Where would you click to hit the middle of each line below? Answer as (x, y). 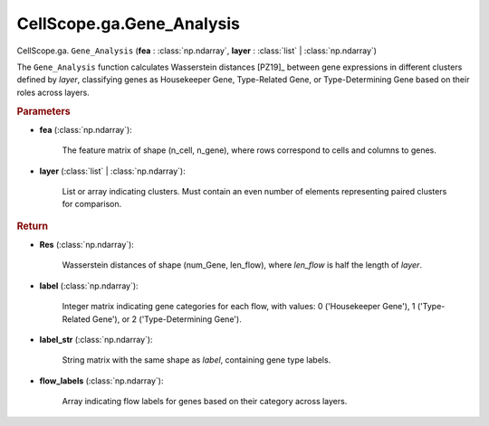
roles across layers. (53, 92)
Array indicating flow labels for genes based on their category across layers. (205, 402)
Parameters (44, 111)
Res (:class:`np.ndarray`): (87, 244)
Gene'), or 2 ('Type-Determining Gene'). (167, 319)
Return (33, 226)
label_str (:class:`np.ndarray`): (96, 339)
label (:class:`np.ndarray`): (89, 286)
